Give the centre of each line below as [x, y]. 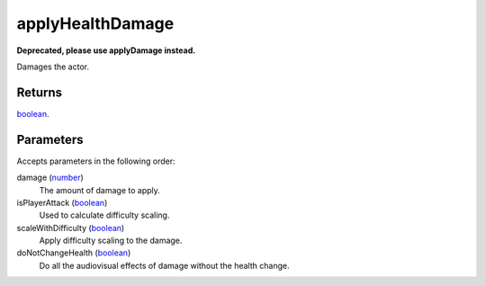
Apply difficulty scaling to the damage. [111, 241]
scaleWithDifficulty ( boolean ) [71, 228]
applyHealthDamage [95, 23]
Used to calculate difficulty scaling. [104, 215]
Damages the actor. [53, 67]
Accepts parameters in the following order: [96, 161]
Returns [40, 92]
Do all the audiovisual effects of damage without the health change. [164, 265]
